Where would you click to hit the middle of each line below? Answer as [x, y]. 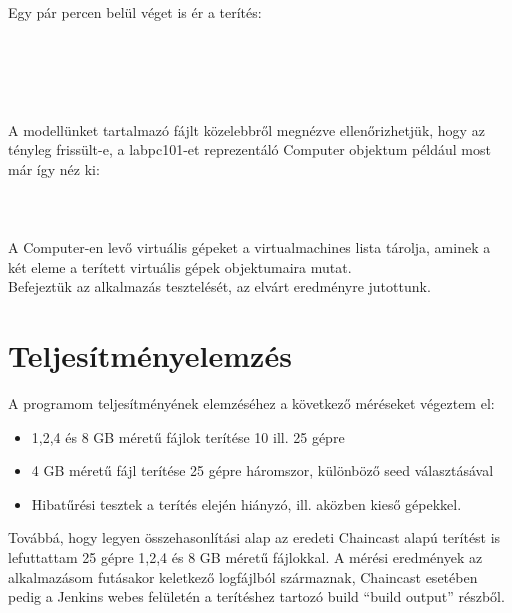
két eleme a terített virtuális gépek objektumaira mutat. [180, 266]
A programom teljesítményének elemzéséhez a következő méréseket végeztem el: [251, 403]
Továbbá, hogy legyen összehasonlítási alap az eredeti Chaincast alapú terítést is [254, 537]
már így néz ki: [54, 168]
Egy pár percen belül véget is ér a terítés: [135, 12]
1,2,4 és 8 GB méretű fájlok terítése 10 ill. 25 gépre [188, 436]
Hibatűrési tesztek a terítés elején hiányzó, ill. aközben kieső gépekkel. [246, 503]
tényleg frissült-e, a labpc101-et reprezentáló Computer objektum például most [249, 149]
